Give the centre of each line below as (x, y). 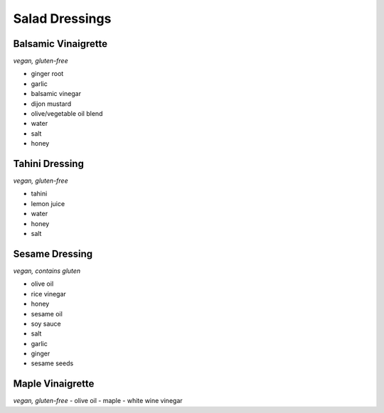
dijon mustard (51, 104)
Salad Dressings (62, 18)
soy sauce (46, 323)
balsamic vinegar (56, 94)
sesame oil (47, 313)
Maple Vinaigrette (54, 384)
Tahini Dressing (49, 164)
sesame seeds (52, 363)
